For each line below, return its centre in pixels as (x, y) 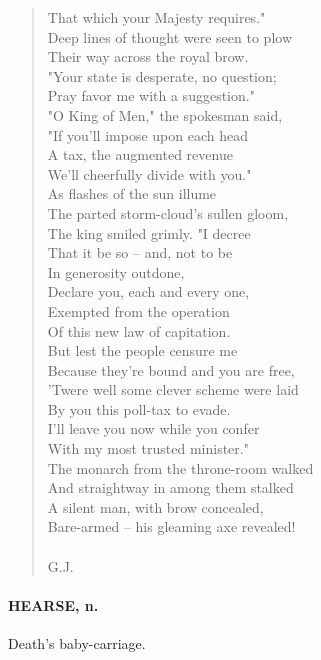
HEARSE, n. (53, 604)
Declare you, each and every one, (148, 291)
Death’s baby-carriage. (77, 643)
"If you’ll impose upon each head (147, 134)
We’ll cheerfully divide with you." (149, 173)
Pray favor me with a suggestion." (151, 95)
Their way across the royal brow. (148, 56)
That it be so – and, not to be (140, 252)
